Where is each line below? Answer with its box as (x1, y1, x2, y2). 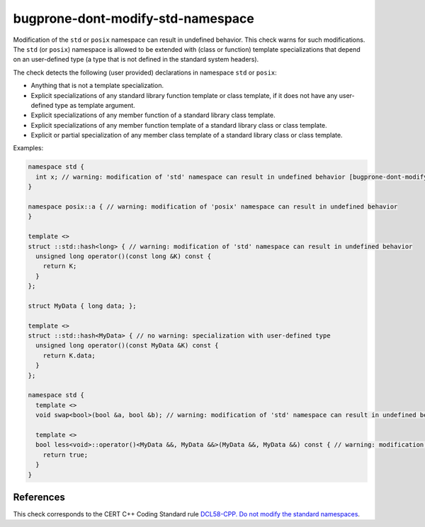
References (13, 491, 65, 503)
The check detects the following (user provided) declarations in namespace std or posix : (13, 68, 278, 77)
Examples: (13, 144, 44, 152)
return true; (42, 450, 89, 459)
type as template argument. (55, 101, 136, 109)
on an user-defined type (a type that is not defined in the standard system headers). (13, 55, 259, 64)
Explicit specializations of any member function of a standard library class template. (30, 111, 276, 120)
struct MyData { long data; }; (28, 301, 137, 310)
